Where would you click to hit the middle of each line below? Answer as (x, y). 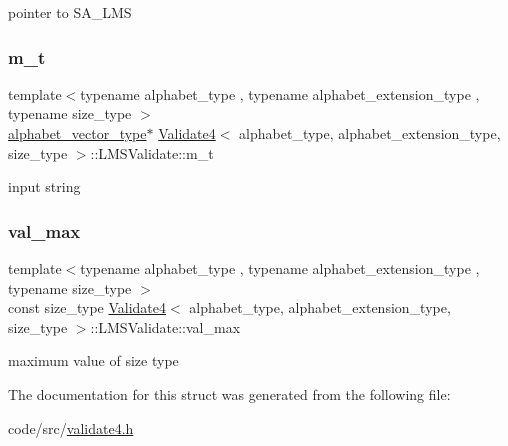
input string (44, 186)
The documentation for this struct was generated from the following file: (229, 393)
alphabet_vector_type (77, 133)
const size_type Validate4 (87, 307)
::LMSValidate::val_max (165, 326)
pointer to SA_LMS (70, 12)
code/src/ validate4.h (71, 427)
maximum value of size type (93, 360)
